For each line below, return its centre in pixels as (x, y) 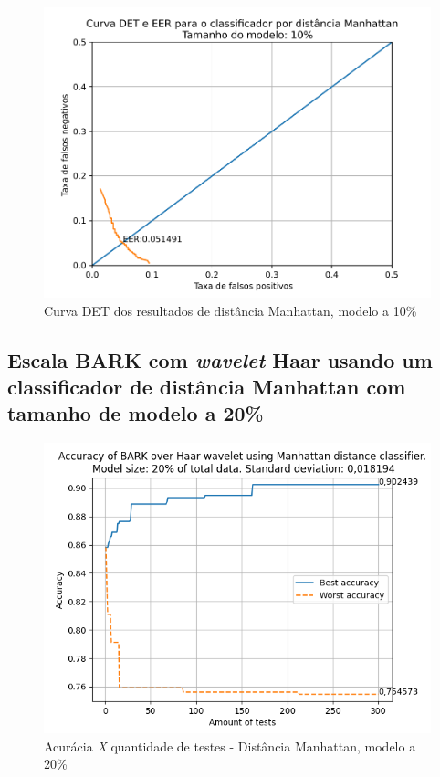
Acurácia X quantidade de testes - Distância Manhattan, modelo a (230, 745)
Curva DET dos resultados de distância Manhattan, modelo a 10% (230, 310)
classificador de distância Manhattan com (207, 387)
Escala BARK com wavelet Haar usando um (220, 359)
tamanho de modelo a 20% (136, 413)
